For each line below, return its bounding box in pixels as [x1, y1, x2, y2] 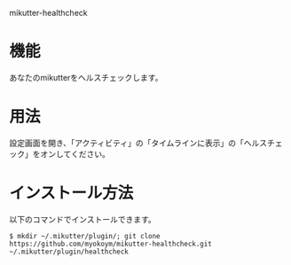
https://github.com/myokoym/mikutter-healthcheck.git [9, 239, 213, 248]
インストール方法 [9, 183, 134, 203]
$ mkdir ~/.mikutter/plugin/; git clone [9, 231, 161, 240]
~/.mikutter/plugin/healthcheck [9, 247, 129, 256]
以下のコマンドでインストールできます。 [9, 214, 157, 224]
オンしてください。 [39, 148, 111, 159]
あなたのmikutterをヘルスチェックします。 [9, 72, 163, 82]
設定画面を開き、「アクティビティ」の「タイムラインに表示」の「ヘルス [9, 137, 268, 148]
